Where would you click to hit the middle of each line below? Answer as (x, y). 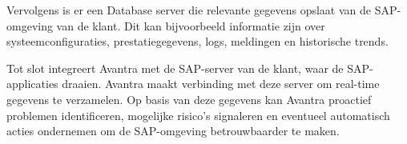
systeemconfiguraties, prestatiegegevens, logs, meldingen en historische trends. (197, 41)
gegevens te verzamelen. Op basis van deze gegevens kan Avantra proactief (189, 99)
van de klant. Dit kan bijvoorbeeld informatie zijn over (191, 25)
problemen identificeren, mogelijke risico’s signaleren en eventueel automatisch (198, 115)
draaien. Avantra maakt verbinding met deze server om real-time (221, 84)
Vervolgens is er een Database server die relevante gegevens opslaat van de (189, 10)
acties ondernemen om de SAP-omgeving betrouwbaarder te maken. (173, 131)
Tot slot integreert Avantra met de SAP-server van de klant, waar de (175, 68)
